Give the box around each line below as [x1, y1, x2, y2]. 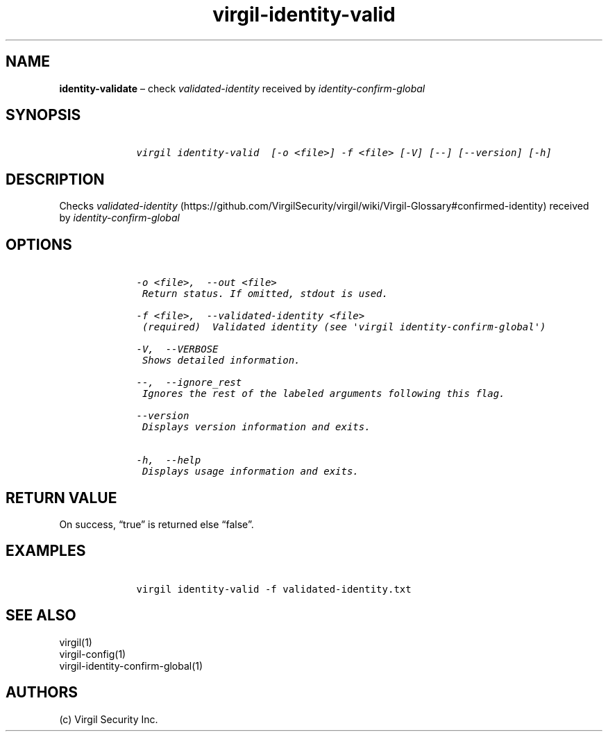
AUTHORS [6, 684, 78, 702]
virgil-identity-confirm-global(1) [59, 659, 203, 672]
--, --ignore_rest [136, 377, 242, 389]
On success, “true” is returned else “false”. [59, 518, 254, 530]
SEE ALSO [6, 607, 76, 625]
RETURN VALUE [6, 489, 117, 507]
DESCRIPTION [6, 170, 105, 188]
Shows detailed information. [142, 355, 301, 366]
